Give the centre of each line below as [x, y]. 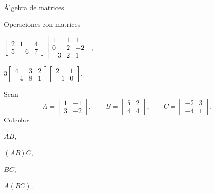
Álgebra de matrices [34, 7]
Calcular [17, 119]
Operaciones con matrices [42, 24]
